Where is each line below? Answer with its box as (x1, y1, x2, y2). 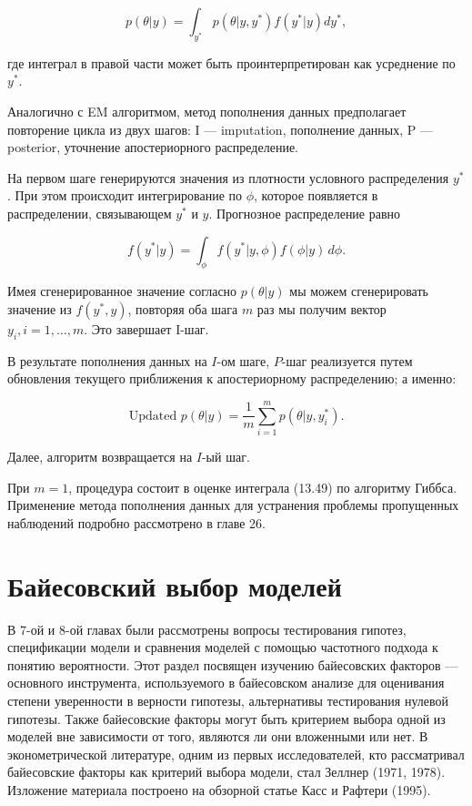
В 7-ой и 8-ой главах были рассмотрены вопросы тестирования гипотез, (7, 619, 407, 638)
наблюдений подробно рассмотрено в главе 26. (7, 513, 266, 532)
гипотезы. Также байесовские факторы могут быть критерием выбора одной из (7, 709, 446, 728)
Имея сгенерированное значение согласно (7, 281, 237, 301)
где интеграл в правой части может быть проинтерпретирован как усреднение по (7, 53, 456, 72)
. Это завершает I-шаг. (84, 319, 209, 338)
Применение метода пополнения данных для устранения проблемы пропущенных (7, 495, 459, 515)
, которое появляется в (254, 186, 378, 205)
